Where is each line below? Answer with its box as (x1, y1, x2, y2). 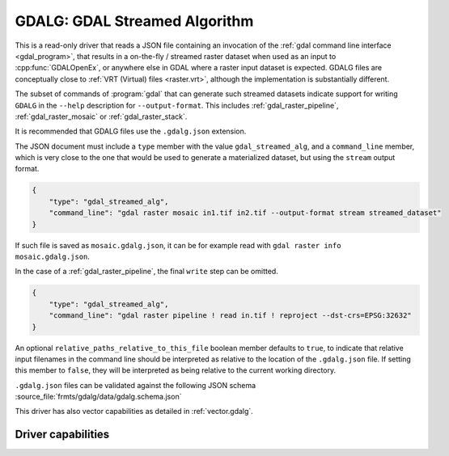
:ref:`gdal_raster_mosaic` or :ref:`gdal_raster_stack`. (15, 112, 188, 121)
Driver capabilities (15, 428, 110, 441)
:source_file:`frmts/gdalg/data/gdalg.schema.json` (15, 392, 182, 402)
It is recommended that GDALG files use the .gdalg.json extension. (15, 126, 247, 137)
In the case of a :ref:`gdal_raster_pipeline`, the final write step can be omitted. (15, 267, 278, 277)
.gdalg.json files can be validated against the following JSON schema (15, 380, 256, 390)
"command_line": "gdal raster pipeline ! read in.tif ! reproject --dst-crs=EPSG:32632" (49, 311, 412, 320)
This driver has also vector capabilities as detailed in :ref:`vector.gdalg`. (15, 407, 254, 416)
